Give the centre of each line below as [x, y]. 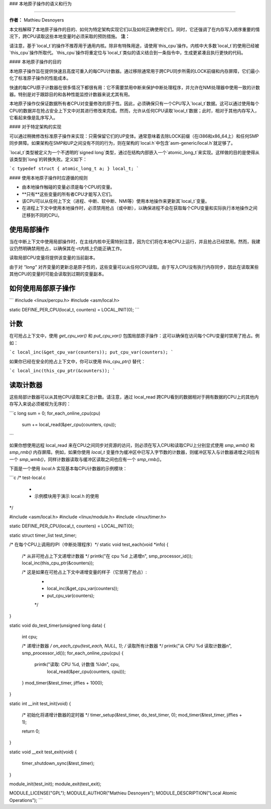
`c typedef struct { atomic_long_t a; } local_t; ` [74, 169]
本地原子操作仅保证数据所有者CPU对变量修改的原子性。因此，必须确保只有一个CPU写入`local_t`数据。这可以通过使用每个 [134, 103]
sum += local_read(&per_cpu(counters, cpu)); [69, 425]
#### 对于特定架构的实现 [35, 127]
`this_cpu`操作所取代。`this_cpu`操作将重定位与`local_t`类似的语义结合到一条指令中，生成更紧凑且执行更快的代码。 [127, 52]
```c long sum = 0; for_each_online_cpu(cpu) [55, 413]
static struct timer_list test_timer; [43, 535]
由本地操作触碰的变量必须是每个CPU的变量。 [68, 187]
